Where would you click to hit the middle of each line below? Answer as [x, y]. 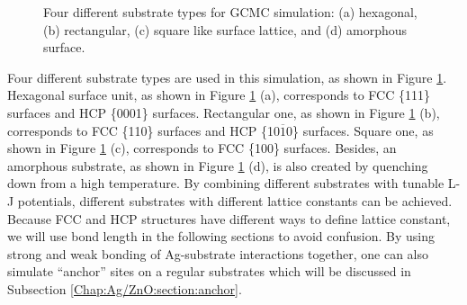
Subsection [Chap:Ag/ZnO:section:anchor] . [125, 288]
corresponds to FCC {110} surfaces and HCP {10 [144, 130]
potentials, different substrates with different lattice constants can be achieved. [235, 200]
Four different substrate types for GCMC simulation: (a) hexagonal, [230, 12]
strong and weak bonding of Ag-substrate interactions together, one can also [218, 253]
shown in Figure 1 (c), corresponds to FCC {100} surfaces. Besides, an [202, 148]
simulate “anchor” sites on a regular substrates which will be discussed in [209, 271]
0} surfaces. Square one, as [360, 130]
